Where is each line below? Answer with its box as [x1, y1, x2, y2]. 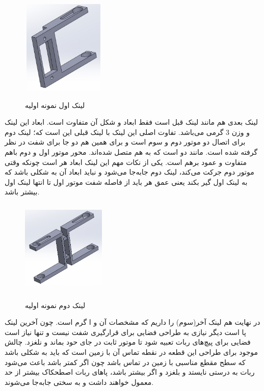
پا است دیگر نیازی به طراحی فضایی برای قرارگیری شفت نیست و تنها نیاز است [5, 326, 246, 337]
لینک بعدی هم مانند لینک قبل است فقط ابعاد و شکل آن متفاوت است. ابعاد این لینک [5, 117, 258, 127]
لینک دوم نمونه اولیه [25, 299, 86, 310]
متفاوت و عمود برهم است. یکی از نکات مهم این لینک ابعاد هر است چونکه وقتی [5, 156, 247, 167]
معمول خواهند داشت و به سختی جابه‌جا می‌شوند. [5, 376, 154, 387]
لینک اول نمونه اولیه [25, 99, 85, 110]
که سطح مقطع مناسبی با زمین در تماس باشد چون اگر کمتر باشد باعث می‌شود [5, 356, 246, 367]
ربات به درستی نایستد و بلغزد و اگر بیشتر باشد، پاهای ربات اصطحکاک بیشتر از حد [5, 367, 255, 377]
